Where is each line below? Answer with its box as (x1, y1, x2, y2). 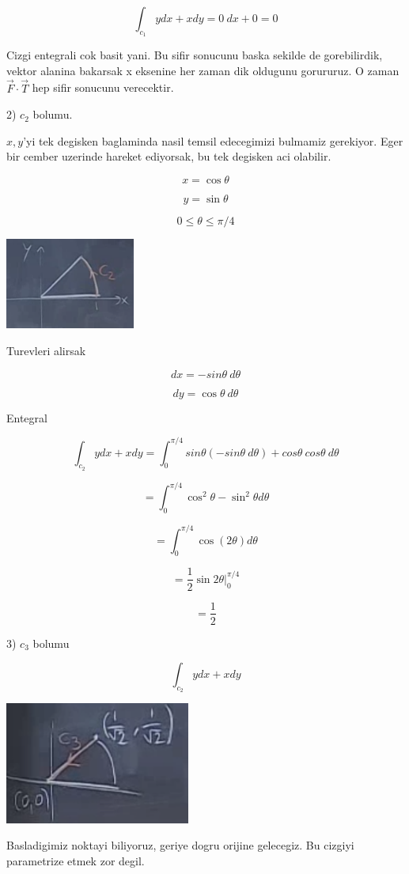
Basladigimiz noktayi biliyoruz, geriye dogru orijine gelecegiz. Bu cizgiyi (6, 837, 354, 853)
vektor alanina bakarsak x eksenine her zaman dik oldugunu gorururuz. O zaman (6, 62, 400, 78)
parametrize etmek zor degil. (6, 852, 145, 868)
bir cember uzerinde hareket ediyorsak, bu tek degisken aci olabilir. (6, 148, 331, 165)
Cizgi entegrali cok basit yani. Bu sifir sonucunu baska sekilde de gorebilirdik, (6, 47, 383, 63)
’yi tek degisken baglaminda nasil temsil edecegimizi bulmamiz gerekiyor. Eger (23, 132, 403, 149)
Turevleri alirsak (6, 342, 86, 358)
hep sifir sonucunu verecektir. (32, 79, 174, 96)
